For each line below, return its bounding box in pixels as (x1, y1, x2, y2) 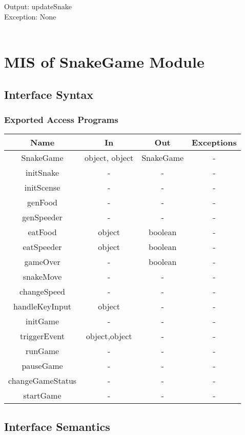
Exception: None (4, 11, 56, 22)
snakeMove (23, 271, 62, 283)
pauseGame (22, 360, 63, 372)
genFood (27, 196, 57, 209)
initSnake (26, 167, 59, 179)
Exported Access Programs (4, 113, 118, 126)
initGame (26, 315, 59, 327)
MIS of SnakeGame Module (4, 51, 205, 72)
